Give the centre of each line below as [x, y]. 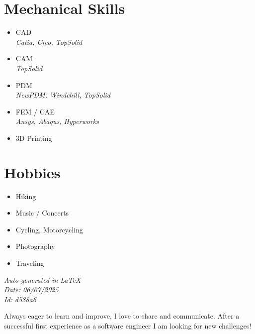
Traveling [30, 263]
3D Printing [34, 138]
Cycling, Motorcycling [49, 229]
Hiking [26, 196]
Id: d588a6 [20, 299]
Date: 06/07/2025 [31, 289]
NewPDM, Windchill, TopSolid [63, 95]
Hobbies [32, 172]
